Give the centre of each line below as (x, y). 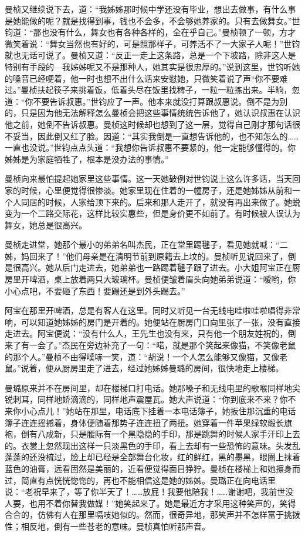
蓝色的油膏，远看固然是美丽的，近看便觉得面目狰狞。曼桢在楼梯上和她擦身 (148, 468)
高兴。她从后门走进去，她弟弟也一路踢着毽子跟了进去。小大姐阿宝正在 (156, 267)
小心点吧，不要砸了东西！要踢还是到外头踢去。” (95, 290)
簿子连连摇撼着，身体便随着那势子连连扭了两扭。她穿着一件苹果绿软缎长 (144, 422)
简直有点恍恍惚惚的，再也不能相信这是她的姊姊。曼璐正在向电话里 (148, 480)
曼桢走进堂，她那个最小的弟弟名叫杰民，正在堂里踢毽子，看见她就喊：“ (142, 244)
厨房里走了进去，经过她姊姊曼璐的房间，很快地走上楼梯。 (173, 368)
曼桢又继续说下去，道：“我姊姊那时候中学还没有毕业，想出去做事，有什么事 (150, 9)
